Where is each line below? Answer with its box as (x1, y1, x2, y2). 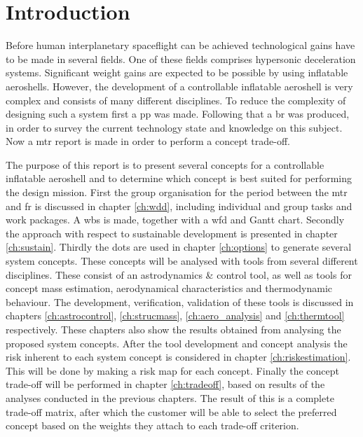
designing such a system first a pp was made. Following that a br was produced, (6, 106, 350, 121)
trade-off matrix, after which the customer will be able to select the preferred (6, 404, 337, 419)
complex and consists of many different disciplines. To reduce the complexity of (6, 92, 346, 107)
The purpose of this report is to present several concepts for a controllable (6, 157, 324, 172)
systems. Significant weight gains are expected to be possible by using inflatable (6, 65, 348, 80)
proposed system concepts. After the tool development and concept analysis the (6, 335, 348, 350)
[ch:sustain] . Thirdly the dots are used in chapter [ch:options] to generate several (6, 240, 352, 254)
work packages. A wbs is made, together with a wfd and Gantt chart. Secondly (6, 212, 345, 227)
